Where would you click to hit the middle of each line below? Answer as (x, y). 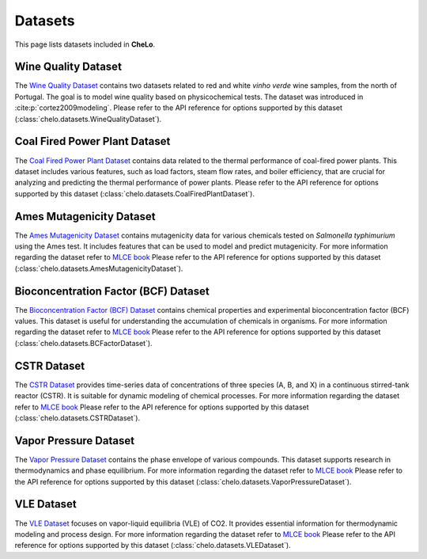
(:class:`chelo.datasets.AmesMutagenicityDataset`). (99, 268)
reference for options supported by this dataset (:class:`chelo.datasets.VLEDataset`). (153, 546)
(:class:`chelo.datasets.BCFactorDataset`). (84, 343)
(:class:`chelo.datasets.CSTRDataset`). (77, 418)
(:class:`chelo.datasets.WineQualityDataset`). (88, 119)
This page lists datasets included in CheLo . (85, 44)
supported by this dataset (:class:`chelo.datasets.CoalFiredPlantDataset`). (134, 193)
